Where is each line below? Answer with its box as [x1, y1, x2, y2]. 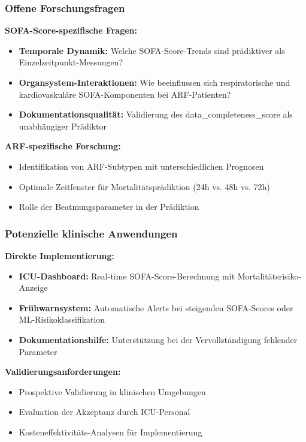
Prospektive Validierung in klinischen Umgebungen [19, 385, 206, 398]
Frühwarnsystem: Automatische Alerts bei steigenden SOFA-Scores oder [19, 301, 293, 314]
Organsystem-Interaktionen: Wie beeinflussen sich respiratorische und [19, 76, 290, 88]
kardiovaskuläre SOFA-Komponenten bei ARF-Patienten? [19, 88, 231, 100]
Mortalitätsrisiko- [237, 269, 302, 282]
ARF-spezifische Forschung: [5, 140, 121, 152]
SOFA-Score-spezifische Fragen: [5, 24, 137, 37]
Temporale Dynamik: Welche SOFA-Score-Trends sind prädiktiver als [19, 44, 285, 56]
